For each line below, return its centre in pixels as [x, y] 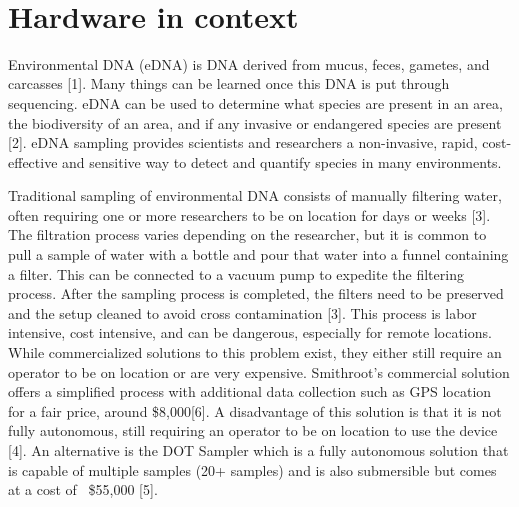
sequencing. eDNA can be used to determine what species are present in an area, [255, 102]
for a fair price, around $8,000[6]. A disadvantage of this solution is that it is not [255, 410]
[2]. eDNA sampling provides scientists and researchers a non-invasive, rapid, [243, 142]
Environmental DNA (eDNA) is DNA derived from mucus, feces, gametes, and [249, 63]
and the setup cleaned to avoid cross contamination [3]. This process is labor [242, 312]
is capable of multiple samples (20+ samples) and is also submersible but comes [252, 469]
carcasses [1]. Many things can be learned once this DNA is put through [229, 83]
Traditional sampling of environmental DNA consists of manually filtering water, [255, 195]
